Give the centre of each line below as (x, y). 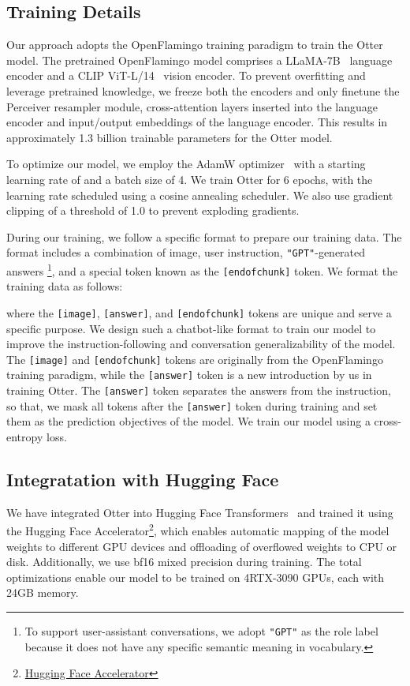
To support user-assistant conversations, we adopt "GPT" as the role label (201, 630)
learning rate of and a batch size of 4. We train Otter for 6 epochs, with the (190, 179)
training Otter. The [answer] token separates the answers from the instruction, (199, 390)
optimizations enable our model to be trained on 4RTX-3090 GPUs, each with (196, 577)
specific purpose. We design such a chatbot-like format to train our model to (191, 328)
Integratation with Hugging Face (143, 479)
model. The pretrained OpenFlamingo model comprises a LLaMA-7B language (199, 60)
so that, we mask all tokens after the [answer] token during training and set (192, 405)
